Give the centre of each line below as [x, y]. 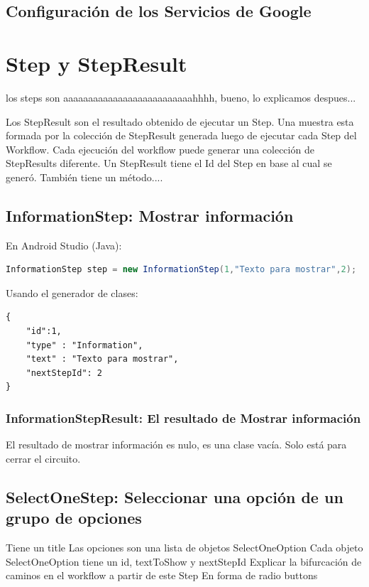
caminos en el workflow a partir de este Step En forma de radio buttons [162, 575]
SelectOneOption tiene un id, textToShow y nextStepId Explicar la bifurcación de [184, 561]
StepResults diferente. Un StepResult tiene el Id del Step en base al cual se [169, 163]
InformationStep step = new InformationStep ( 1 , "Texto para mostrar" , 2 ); [181, 270]
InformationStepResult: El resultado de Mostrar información [183, 418]
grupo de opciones [74, 518]
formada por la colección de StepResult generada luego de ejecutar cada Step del [181, 135]
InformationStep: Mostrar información [150, 215]
